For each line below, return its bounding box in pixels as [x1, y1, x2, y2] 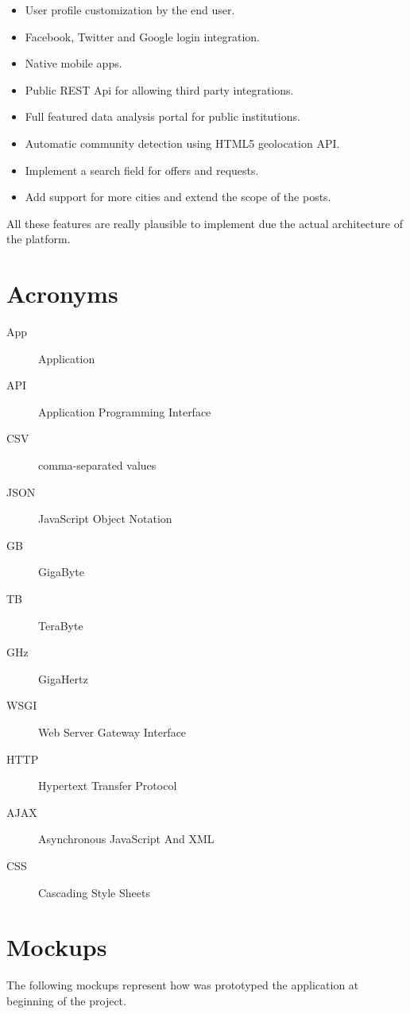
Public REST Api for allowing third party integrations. [25, 81, 294, 98]
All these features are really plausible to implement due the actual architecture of [6, 215, 403, 231]
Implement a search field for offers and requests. [25, 161, 259, 178]
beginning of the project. [6, 992, 126, 1008]
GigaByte [38, 563, 84, 580]
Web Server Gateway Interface [38, 723, 187, 740]
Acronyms [6, 277, 118, 310]
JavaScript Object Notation [38, 510, 172, 527]
